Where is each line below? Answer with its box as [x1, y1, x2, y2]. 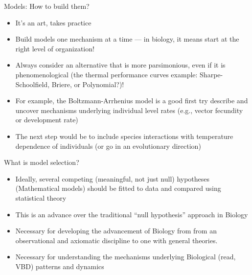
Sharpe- [200, 69, 223, 79]
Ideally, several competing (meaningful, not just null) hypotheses [15, 173, 210, 183]
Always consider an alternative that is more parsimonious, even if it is [15, 60, 226, 70]
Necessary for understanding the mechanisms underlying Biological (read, [15, 252, 236, 262]
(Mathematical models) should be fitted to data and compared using [15, 183, 221, 193]
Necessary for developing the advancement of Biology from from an [15, 226, 217, 236]
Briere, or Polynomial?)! [51, 79, 124, 89]
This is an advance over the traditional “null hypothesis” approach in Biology [15, 209, 248, 219]
